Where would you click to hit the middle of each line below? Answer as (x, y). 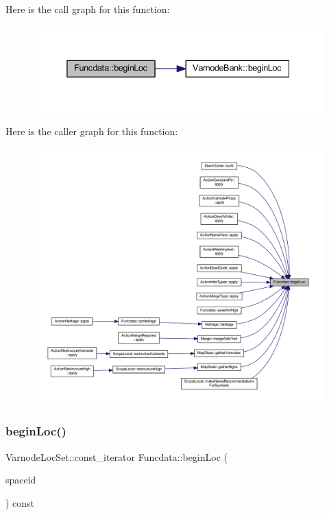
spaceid (21, 480)
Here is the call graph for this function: (88, 9)
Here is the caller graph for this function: (92, 131)
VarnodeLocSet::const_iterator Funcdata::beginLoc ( (117, 456)
